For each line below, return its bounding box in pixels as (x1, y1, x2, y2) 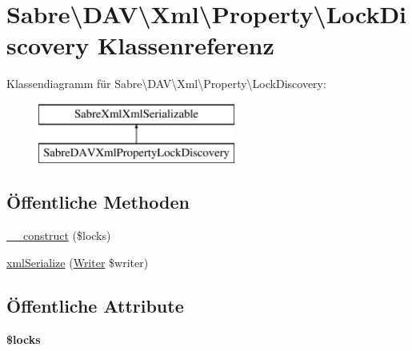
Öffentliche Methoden (6, 189, 190, 214)
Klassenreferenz (98, 29, 274, 62)
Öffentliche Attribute (6, 293, 184, 317)
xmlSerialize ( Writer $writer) (6, 253, 149, 270)
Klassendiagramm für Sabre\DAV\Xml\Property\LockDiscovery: (6, 75, 326, 92)
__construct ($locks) (6, 227, 111, 244)
